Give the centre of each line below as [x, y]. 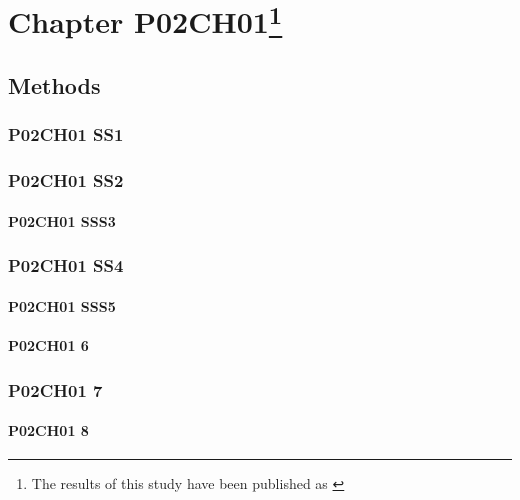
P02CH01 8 [48, 430]
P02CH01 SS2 [66, 180]
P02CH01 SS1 [66, 134]
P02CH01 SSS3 [62, 220]
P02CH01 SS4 [66, 265]
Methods [54, 85]
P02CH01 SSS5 [62, 305]
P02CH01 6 [48, 344]
